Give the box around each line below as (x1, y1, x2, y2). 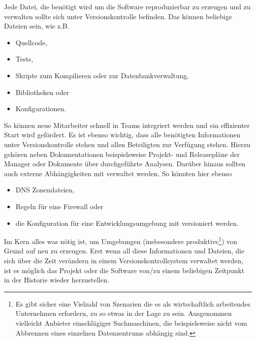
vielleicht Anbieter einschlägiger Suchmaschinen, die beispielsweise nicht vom (15, 317, 247, 328)
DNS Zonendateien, (15, 185, 75, 195)
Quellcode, (15, 37, 47, 47)
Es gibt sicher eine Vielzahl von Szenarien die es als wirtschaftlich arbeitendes (15, 298, 251, 309)
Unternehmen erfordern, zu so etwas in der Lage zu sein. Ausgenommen (15, 308, 232, 318)
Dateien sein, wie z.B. (4, 21, 69, 31)
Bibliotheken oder (15, 87, 69, 97)
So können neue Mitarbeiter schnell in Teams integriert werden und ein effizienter (4, 120, 250, 130)
